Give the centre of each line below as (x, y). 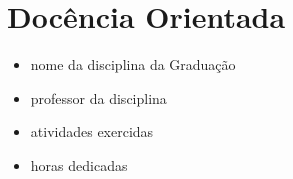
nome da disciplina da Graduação (133, 64)
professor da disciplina (98, 97)
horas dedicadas (79, 164)
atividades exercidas (92, 131)
